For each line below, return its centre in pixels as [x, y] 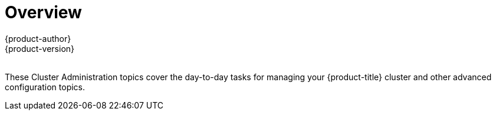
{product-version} [40, 48]
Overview [43, 12]
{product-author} [38, 38]
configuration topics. [45, 87]
